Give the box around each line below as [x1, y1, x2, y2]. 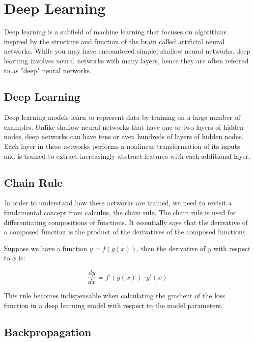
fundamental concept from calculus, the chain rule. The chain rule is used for [4, 207, 236, 218]
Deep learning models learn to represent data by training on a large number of [4, 112, 240, 122]
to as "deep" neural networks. [4, 65, 92, 75]
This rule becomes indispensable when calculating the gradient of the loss [4, 290, 226, 301]
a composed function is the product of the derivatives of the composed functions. [4, 227, 248, 237]
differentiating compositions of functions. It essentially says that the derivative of [4, 217, 248, 227]
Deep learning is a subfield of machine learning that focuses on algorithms [4, 27, 226, 37]
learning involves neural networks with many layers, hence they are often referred [4, 55, 249, 65]
